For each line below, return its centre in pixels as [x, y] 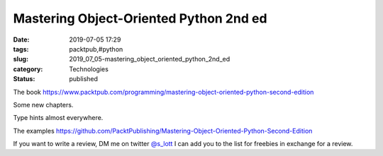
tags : [21, 49]
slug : [21, 59]
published [84, 79]
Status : [24, 79]
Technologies [89, 69]
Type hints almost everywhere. [58, 118]
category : [28, 69]
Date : [21, 40]
